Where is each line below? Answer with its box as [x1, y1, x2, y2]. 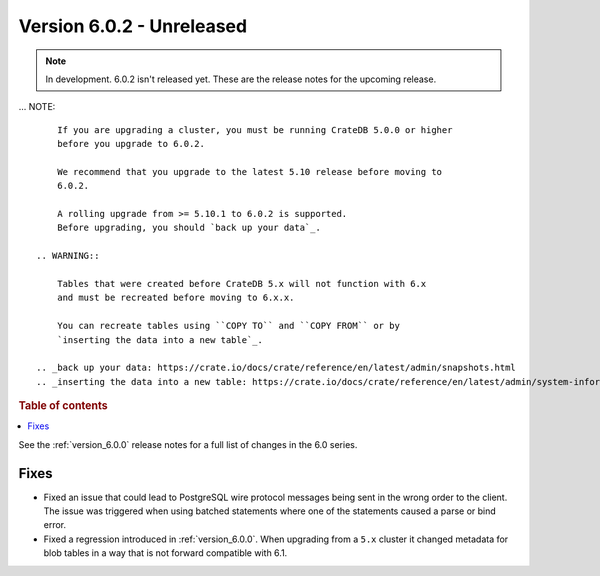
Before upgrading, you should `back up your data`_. [56, 222, 322, 234]
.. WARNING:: [36, 250, 100, 262]
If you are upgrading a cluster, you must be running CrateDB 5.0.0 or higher [56, 124, 453, 135]
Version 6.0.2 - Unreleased [18, 15, 248, 37]
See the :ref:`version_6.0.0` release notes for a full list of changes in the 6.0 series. [18, 438, 358, 450]
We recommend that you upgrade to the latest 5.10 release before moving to [56, 166, 443, 177]
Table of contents [18, 399, 109, 413]
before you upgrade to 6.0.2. [56, 138, 205, 150]
